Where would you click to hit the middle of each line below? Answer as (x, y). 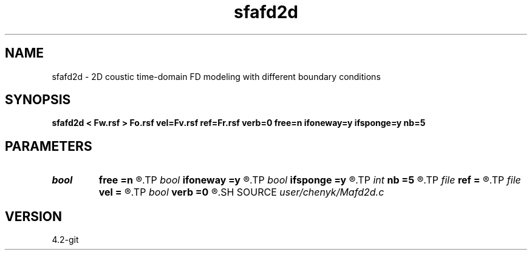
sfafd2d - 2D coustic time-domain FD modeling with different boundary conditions (216, 76)
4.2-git (65, 240)
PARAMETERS (49, 146)
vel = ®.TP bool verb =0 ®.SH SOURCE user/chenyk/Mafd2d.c (241, 192)
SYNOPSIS (38, 100)
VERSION (34, 216)
